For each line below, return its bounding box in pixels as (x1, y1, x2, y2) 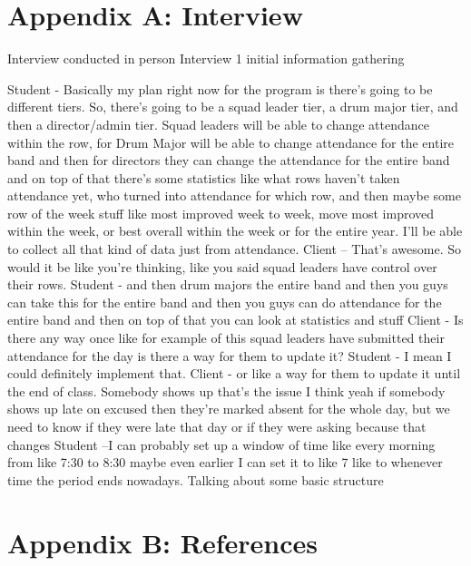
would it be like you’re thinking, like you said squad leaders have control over (7, 257, 437, 276)
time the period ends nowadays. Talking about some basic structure (7, 470, 384, 489)
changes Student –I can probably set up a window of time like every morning (7, 434, 436, 454)
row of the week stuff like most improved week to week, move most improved (7, 203, 435, 222)
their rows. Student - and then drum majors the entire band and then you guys (7, 275, 448, 294)
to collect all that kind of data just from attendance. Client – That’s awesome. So (7, 239, 461, 259)
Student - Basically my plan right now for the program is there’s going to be (7, 79, 433, 98)
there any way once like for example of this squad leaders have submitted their (7, 328, 445, 347)
